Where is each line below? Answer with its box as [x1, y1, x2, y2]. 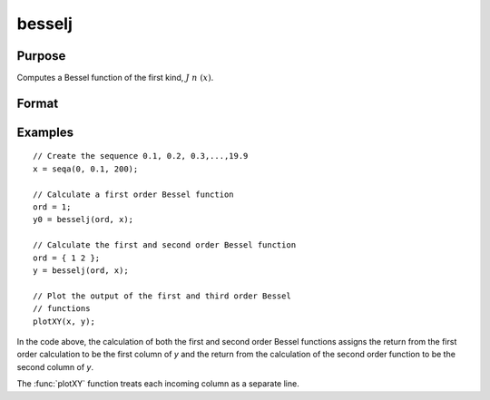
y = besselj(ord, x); [33, 266, 129, 276]
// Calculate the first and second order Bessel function [33, 240, 297, 250]
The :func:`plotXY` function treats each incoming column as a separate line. [16, 378, 299, 389]
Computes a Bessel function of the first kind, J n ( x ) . [16, 73, 214, 83]
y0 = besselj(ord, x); [33, 214, 134, 225]
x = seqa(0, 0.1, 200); [33, 163, 139, 174]
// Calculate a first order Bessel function [33, 189, 235, 200]
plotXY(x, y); [33, 316, 95, 327]
